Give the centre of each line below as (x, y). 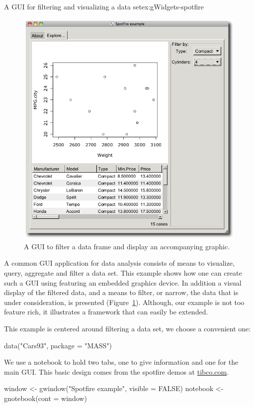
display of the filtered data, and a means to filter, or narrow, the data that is (121, 292)
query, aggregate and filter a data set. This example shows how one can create (123, 272)
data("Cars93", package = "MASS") (58, 345)
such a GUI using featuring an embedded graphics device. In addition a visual (123, 282)
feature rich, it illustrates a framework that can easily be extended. (106, 312)
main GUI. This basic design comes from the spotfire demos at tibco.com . (117, 371)
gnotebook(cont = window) (45, 398)
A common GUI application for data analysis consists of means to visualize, (119, 263)
